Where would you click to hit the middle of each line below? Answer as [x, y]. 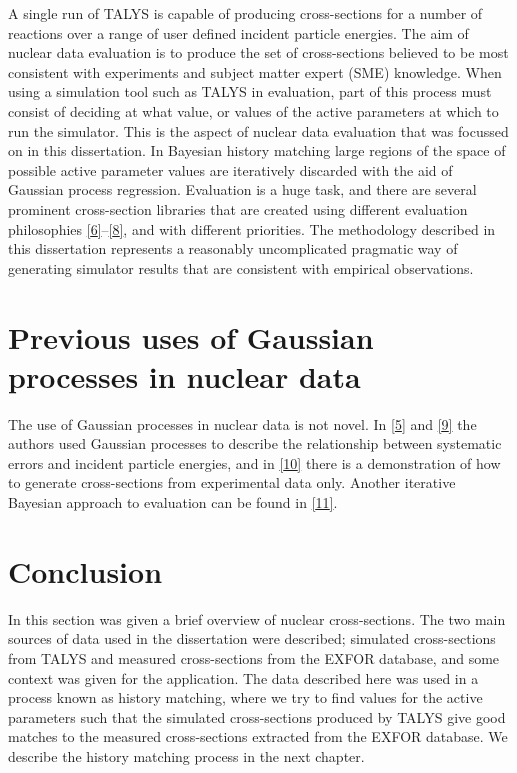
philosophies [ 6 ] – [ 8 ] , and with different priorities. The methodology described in [252, 228]
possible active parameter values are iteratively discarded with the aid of [230, 169]
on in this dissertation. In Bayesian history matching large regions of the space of [257, 150]
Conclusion [85, 570]
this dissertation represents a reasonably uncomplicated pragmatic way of [233, 248]
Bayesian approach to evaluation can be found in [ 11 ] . [173, 502]
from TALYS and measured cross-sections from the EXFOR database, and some [254, 657]
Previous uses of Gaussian [191, 336]
